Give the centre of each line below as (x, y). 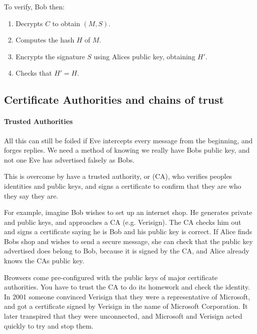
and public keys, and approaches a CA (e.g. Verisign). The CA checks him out (123, 222)
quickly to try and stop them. (49, 325)
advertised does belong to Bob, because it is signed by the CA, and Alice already (127, 251)
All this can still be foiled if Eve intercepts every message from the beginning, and (128, 140)
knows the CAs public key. (44, 261)
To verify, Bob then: (34, 6)
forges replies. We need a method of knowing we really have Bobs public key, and (127, 150)
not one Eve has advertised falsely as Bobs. (69, 159)
